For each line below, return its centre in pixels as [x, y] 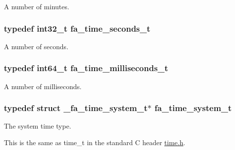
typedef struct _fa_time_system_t [76, 108]
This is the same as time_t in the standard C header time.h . [95, 142]
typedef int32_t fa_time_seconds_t [77, 28]
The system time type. [38, 126]
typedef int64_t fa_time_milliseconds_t [86, 68]
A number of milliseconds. [43, 86]
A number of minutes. [37, 6]
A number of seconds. [36, 46]
